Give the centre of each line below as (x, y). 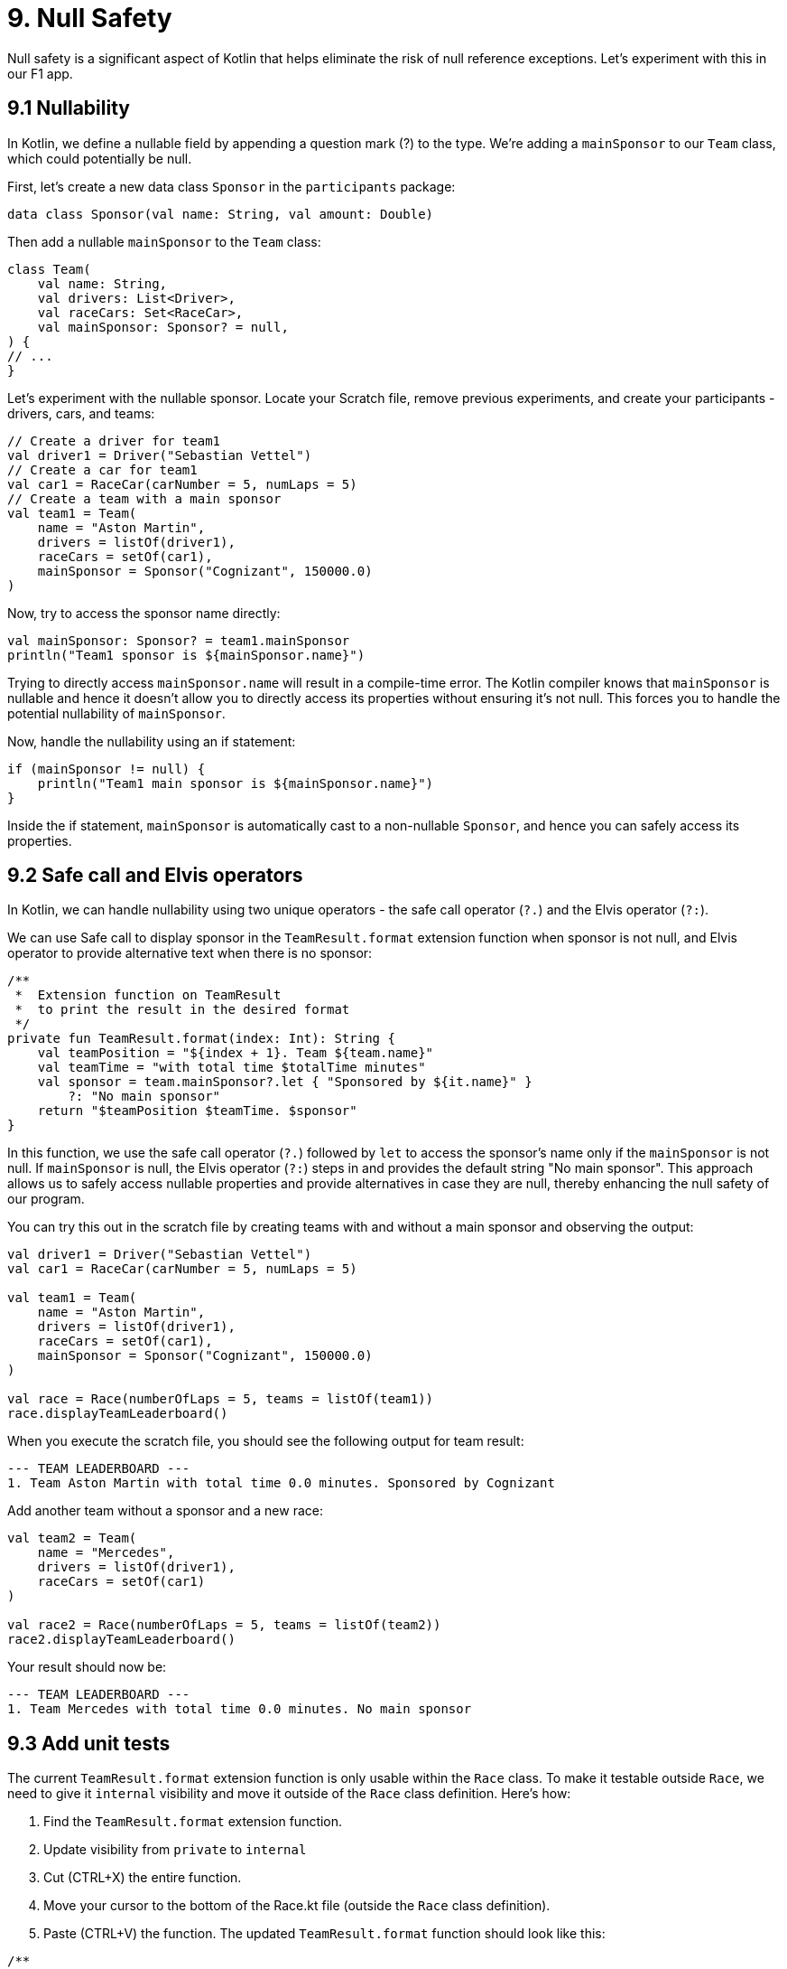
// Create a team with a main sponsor (144, 498)
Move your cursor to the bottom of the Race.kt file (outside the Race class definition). (297, 1906)
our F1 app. (40, 73)
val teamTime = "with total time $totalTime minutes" (231, 1068)
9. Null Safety (90, 18)
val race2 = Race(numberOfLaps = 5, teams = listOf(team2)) (224, 1625)
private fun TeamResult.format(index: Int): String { (201, 1039)
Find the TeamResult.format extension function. (193, 1822)
